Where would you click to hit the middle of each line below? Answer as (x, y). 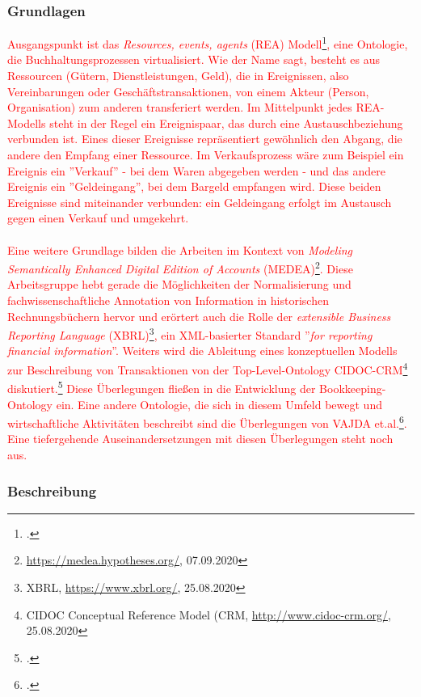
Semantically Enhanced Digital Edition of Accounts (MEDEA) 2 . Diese (180, 267)
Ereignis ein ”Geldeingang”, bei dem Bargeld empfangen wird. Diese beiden (194, 186)
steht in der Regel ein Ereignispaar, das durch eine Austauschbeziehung (226, 123)
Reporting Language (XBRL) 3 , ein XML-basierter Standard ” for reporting (190, 334)
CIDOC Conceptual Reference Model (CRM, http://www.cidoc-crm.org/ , (208, 614)
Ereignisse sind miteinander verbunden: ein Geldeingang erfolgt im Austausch (200, 202)
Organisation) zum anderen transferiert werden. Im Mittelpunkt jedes (180, 107)
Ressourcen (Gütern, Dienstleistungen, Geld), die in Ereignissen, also (178, 76)
